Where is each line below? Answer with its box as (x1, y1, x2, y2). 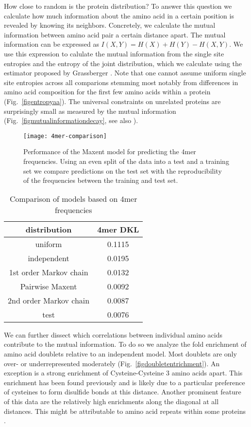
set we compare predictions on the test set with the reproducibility (23, 165, 222, 176)
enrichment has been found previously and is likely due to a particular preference (4, 377, 245, 387)
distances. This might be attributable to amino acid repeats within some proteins (4, 406, 246, 416)
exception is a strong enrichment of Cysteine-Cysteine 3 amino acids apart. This (4, 368, 243, 378)
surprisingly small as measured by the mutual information (4, 106, 176, 116)
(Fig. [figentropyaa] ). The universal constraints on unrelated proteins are (4, 96, 221, 106)
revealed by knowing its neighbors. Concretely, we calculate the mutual (4, 20, 216, 30)
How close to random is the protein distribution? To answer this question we (4, 1, 232, 11)
